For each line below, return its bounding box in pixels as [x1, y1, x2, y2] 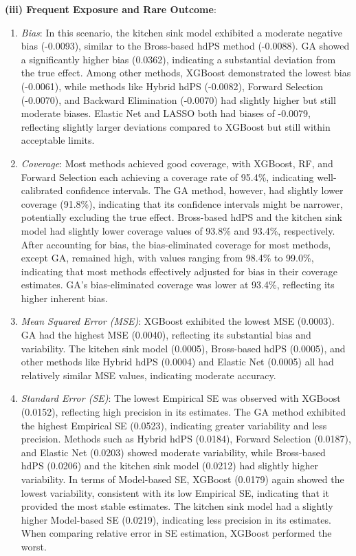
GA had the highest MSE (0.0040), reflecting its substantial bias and [21, 328, 311, 342]
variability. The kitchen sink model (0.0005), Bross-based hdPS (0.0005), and [21, 341, 346, 355]
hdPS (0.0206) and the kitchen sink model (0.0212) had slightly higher [21, 458, 318, 473]
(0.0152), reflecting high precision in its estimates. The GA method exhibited [21, 405, 346, 419]
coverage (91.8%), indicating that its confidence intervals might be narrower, [21, 196, 343, 211]
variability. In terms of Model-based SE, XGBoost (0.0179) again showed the [21, 472, 344, 486]
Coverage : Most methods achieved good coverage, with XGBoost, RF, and [21, 156, 333, 170]
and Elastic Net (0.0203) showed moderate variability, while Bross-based [21, 445, 326, 459]
